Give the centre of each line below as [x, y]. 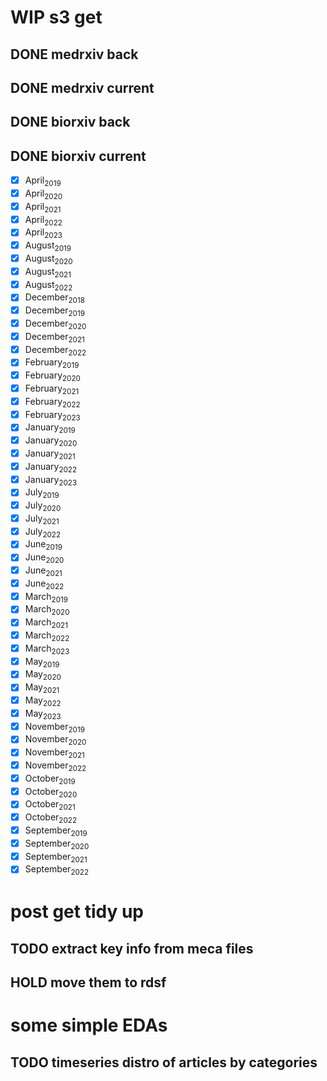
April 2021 [43, 207]
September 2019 [56, 831]
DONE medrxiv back [74, 54]
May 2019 [42, 662]
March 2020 [47, 610]
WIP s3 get [56, 17]
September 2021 [56, 857]
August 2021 [48, 272]
